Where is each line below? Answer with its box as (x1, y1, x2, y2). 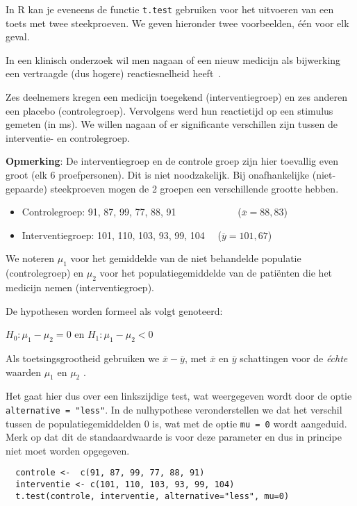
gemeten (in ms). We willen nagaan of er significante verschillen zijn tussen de (6, 117, 338, 131)
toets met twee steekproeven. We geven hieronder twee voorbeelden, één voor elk (6, 15, 349, 30)
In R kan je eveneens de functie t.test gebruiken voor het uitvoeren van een (6, 2, 334, 16)
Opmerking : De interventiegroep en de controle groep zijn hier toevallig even (6, 154, 338, 168)
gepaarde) (6, 181, 47, 195)
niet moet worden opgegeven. (6, 443, 130, 457)
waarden (6, 364, 41, 379)
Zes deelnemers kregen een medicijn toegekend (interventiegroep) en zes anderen (6, 90, 347, 104)
